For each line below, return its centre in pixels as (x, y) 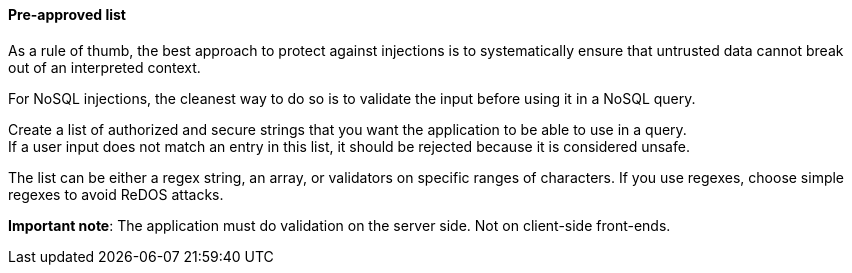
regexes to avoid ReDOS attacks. (116, 194)
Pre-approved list (67, 14)
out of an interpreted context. (104, 67)
